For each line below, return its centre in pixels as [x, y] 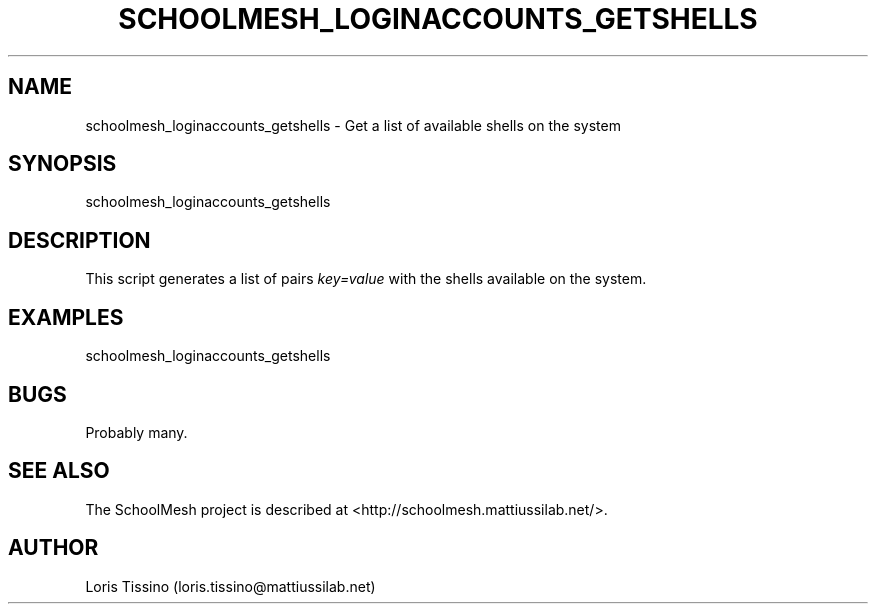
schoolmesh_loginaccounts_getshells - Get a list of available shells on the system [353, 125]
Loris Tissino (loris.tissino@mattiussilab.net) [230, 586]
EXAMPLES [66, 317]
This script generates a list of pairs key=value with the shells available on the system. [366, 279]
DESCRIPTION [79, 240]
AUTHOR [53, 548]
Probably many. [136, 432]
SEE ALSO [59, 471]
